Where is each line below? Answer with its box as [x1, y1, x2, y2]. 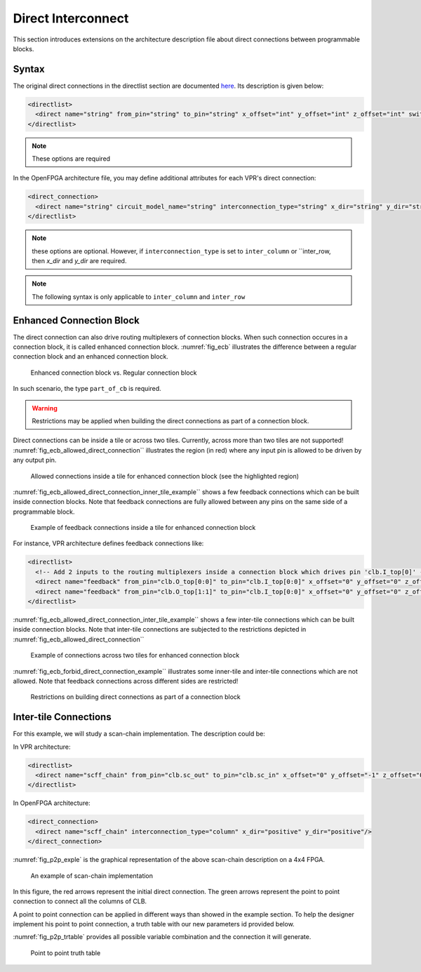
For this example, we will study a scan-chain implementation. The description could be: [13, 730, 266, 738]
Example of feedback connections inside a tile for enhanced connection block [30, 524, 256, 532]
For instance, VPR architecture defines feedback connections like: [13, 539, 204, 547]
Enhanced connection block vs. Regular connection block [30, 368, 197, 377]
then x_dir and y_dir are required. [32, 256, 127, 265]
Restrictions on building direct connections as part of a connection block [30, 693, 241, 701]
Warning [32, 404, 58, 412]
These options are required [32, 154, 111, 163]
